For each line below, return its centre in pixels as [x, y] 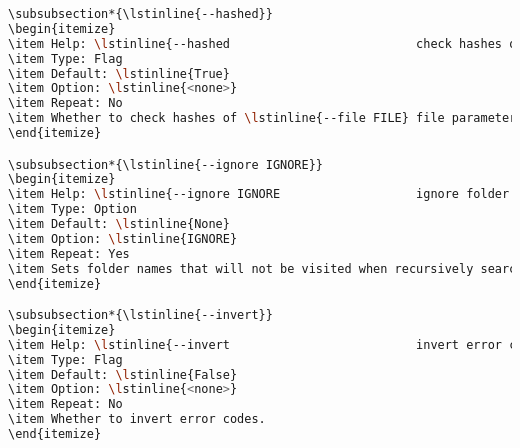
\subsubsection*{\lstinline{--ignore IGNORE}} [165, 164]
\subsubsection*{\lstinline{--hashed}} [140, 14]
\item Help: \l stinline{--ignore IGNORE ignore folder [259, 194]
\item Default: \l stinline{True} [119, 73]
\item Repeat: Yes [69, 253]
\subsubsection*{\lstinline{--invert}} [140, 315]
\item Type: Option [72, 209]
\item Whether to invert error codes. [137, 419]
